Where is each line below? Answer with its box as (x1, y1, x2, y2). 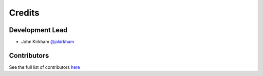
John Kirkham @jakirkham (21, 39, 74, 45)
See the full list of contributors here (9, 64, 80, 70)
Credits (9, 7, 40, 18)
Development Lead (9, 26, 68, 34)
